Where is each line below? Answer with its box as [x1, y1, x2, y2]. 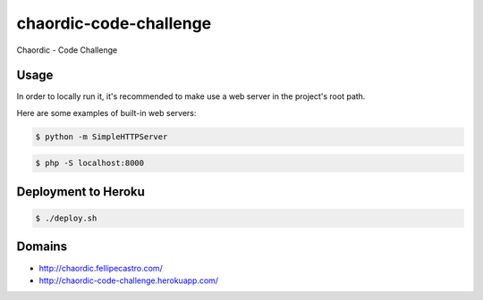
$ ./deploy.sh [35, 213, 97, 223]
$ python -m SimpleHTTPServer [35, 131, 168, 142]
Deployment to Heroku [16, 184, 145, 199]
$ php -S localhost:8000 [35, 158, 145, 169]
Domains [16, 239, 67, 254]
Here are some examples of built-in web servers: [16, 107, 197, 118]
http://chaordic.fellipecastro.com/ [38, 262, 163, 273]
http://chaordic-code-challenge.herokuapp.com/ [38, 275, 219, 286]
